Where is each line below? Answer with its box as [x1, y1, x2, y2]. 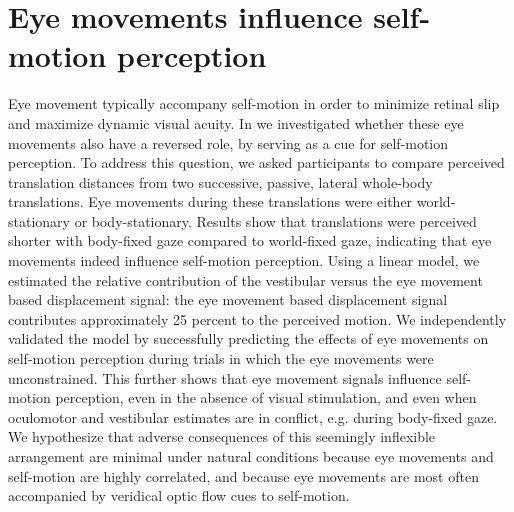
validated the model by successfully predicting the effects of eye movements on [8, 328, 489, 349]
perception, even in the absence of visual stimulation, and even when [55, 387, 477, 408]
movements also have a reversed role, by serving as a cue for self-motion [8, 132, 449, 153]
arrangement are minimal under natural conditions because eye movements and [8, 446, 494, 466]
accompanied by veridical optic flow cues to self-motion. [8, 485, 350, 506]
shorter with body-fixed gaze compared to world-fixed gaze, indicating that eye [8, 230, 492, 251]
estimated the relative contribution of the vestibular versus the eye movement [8, 269, 483, 290]
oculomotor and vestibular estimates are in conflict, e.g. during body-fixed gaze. [8, 406, 498, 427]
